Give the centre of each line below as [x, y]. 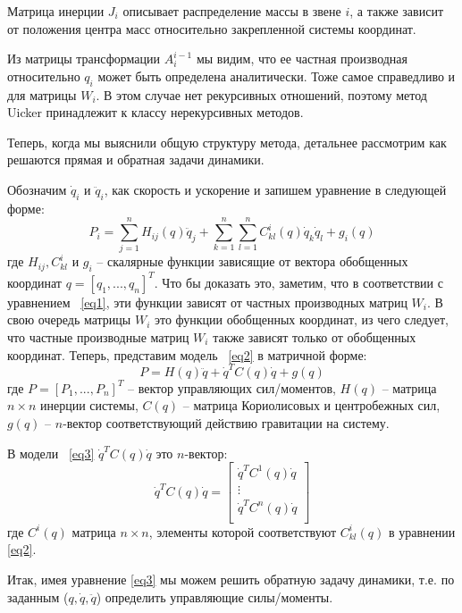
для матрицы [42, 94]
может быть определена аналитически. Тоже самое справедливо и [277, 76]
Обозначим [37, 189]
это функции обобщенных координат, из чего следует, [301, 319]
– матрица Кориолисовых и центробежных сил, [311, 405]
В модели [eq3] [51, 453]
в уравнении [422, 531]
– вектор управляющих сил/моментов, [232, 387]
